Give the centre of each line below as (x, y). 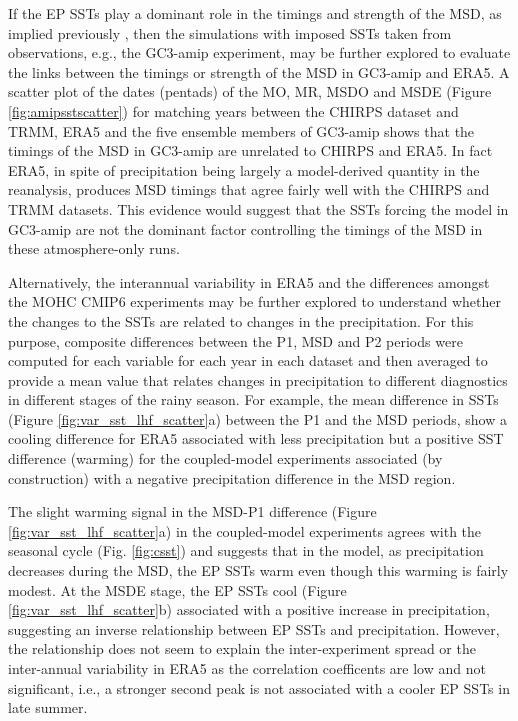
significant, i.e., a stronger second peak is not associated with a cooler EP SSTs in (259, 687)
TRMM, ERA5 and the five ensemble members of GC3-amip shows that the (241, 130)
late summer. (48, 707)
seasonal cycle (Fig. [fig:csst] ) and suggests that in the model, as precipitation (246, 550)
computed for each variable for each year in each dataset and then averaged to (248, 360)
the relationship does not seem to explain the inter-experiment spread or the (242, 648)
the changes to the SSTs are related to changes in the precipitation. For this (241, 320)
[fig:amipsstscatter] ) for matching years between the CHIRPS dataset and (233, 110)
